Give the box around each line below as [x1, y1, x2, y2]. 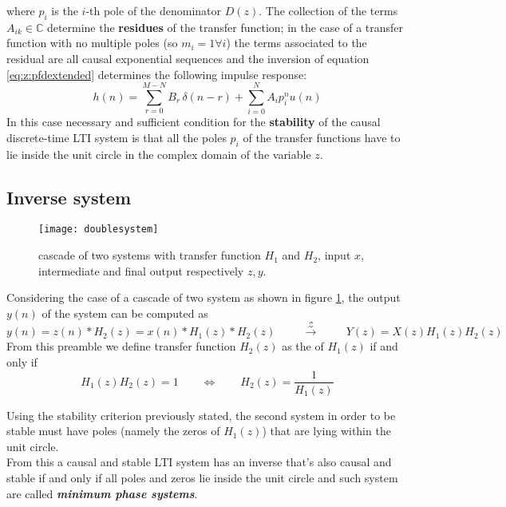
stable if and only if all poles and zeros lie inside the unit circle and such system [6, 469, 398, 485]
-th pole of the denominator [85, 2, 221, 18]
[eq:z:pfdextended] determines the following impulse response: [6, 65, 307, 82]
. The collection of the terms [259, 2, 398, 18]
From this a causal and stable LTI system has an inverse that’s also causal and [6, 454, 392, 470]
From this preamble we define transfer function [6, 338, 236, 355]
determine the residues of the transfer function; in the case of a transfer [46, 18, 404, 35]
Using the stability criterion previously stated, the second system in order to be [6, 406, 396, 423]
